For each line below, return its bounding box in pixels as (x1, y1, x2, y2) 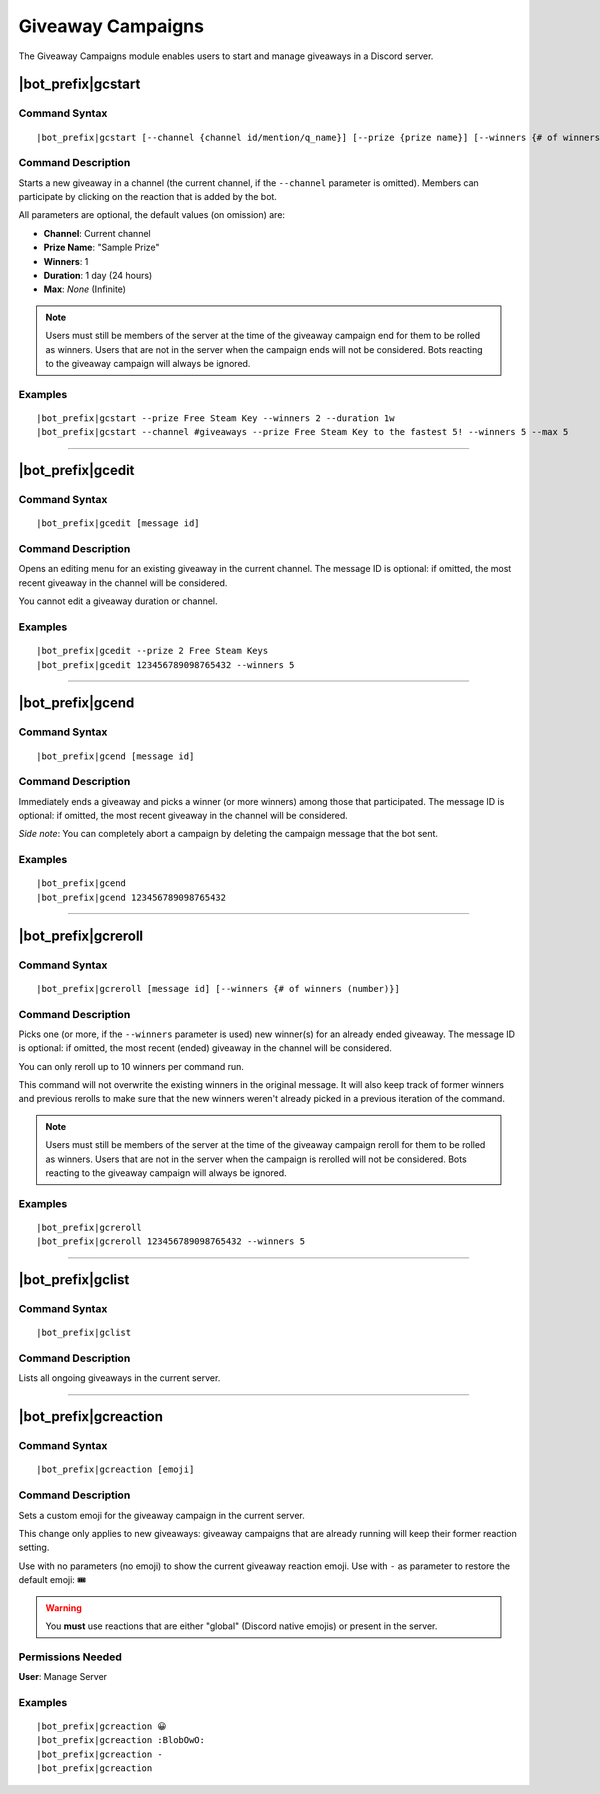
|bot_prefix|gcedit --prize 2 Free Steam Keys (36, 645, 269, 657)
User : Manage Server (18, 1671, 108, 1683)
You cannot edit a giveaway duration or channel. (18, 595, 219, 607)
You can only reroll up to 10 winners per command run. (18, 1060, 245, 1072)
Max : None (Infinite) (43, 283, 127, 295)
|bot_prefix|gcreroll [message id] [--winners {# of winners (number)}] (36, 983, 400, 994)
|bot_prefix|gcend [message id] (36, 750, 195, 762)
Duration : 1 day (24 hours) (43, 270, 153, 281)
